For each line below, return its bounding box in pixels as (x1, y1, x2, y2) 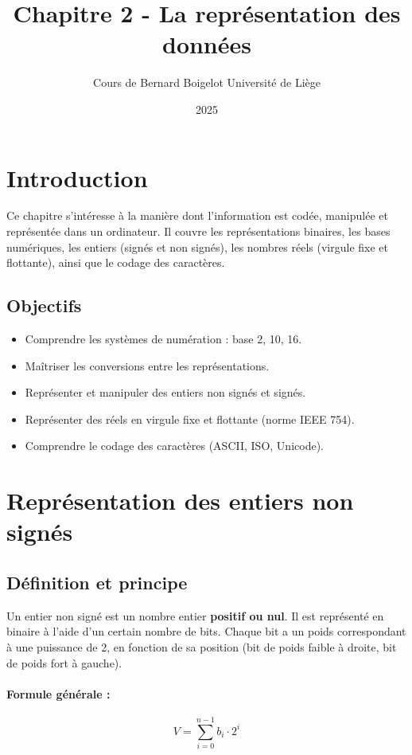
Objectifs (6, 293, 82, 318)
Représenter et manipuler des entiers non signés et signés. (25, 384, 306, 401)
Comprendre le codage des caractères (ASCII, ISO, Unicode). (25, 437, 324, 454)
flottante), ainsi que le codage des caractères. (6, 254, 225, 271)
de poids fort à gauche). (6, 654, 122, 671)
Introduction (6, 161, 148, 194)
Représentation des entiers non (6, 484, 354, 517)
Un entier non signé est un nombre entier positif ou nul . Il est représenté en (6, 607, 384, 624)
